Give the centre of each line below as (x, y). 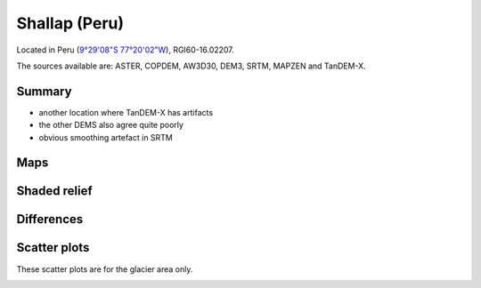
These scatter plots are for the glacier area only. (105, 269)
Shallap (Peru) (70, 23)
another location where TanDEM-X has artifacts (126, 112)
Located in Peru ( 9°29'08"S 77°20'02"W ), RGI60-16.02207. (126, 50)
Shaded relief (54, 191)
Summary (44, 91)
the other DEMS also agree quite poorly (111, 125)
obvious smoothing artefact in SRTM (106, 137)
